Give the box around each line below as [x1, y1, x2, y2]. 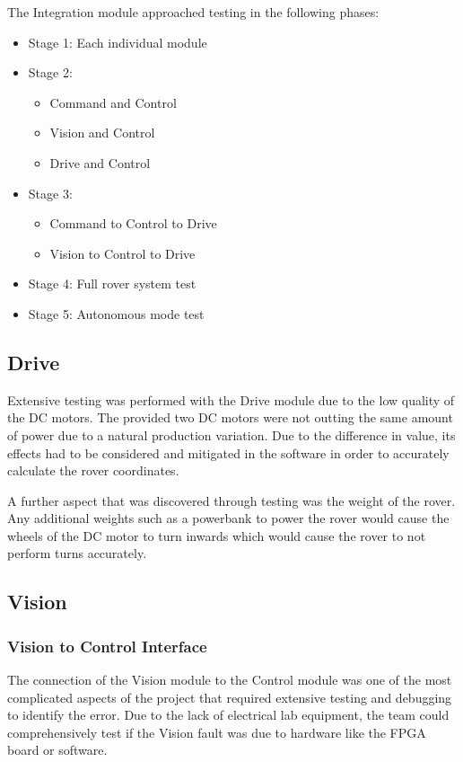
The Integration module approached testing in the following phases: [7, 3, 380, 21]
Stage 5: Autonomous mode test [28, 304, 205, 323]
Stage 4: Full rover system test [28, 274, 197, 293]
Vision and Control [49, 123, 155, 142]
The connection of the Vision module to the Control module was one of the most [7, 670, 452, 689]
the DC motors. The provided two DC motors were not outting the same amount [7, 408, 453, 427]
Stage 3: [28, 183, 73, 202]
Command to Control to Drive [49, 214, 217, 233]
